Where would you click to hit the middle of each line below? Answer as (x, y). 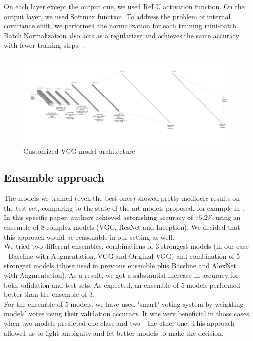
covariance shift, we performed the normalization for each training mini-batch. (121, 26)
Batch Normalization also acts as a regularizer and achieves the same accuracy (122, 35)
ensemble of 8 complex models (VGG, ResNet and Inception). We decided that (122, 227)
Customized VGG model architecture (79, 151)
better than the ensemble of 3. (49, 294)
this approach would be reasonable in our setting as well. (89, 236)
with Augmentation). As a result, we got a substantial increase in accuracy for (121, 275)
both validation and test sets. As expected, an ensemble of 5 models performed (122, 284)
